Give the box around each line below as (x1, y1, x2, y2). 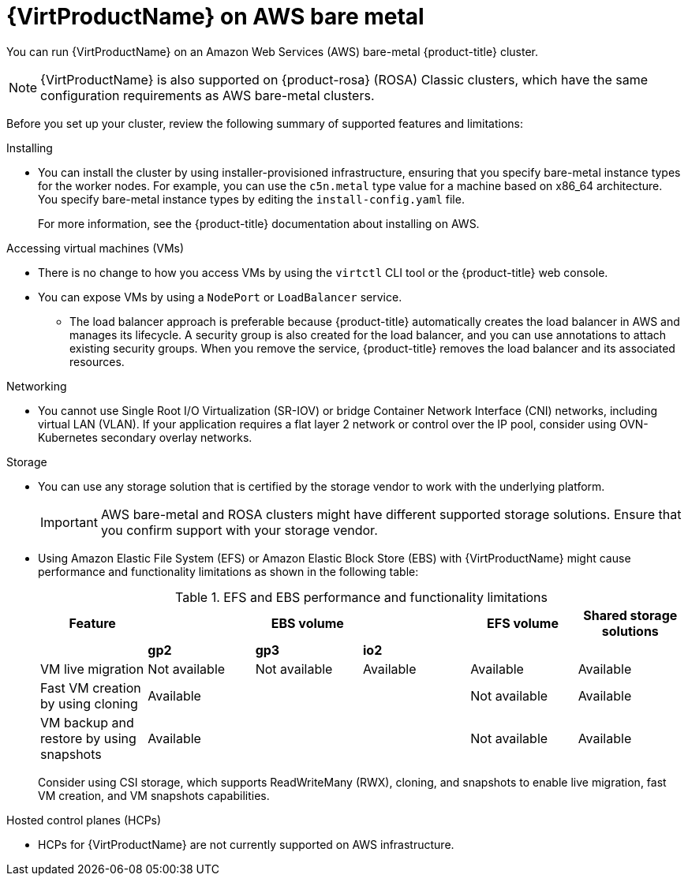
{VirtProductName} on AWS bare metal (6, 3, 424, 30)
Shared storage (583, 607, 678, 623)
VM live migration (40, 660, 144, 677)
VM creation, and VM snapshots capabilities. (38, 788, 270, 802)
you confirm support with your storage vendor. (100, 521, 378, 538)
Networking (6, 379, 67, 393)
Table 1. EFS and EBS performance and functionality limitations (175, 589, 548, 605)
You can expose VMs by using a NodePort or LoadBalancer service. (38, 290, 402, 304)
